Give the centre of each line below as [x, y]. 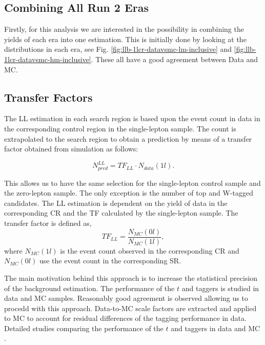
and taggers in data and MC [216, 328]
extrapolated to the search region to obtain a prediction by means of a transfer [128, 138]
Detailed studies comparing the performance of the [84, 328]
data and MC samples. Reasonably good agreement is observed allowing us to [126, 298]
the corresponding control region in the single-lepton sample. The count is [120, 128]
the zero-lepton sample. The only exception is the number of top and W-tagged [129, 193]
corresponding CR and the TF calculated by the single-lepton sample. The [121, 213]
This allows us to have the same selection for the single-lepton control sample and [132, 183]
